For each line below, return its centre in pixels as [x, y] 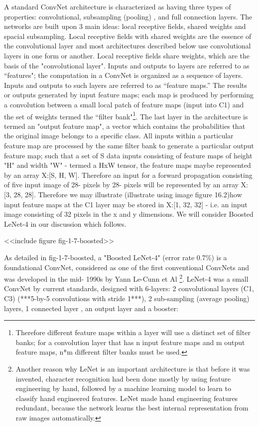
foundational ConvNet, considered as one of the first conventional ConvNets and [127, 267]
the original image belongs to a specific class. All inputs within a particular [119, 136]
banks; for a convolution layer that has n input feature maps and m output [130, 342]
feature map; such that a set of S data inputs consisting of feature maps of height [128, 155]
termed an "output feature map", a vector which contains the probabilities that [125, 126]
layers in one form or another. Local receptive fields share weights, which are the [127, 55]
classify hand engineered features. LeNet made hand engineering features [127, 398]
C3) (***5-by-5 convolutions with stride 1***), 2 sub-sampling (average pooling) [127, 298]
